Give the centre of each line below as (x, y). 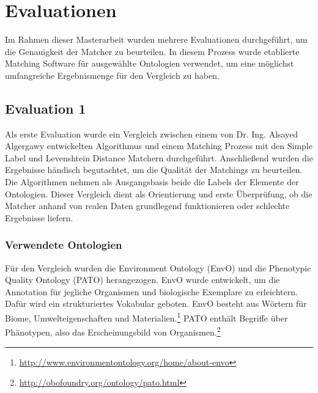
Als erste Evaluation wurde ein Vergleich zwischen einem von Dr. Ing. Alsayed (152, 134)
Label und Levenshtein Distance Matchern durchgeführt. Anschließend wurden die (159, 157)
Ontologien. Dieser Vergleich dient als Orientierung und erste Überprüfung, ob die (159, 193)
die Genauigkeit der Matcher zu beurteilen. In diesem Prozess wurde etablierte (152, 51)
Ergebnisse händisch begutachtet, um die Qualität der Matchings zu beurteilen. (154, 170)
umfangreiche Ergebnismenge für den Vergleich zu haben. (112, 75)
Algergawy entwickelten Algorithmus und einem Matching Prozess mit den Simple (159, 146)
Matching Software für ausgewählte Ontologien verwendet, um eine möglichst (150, 63)
